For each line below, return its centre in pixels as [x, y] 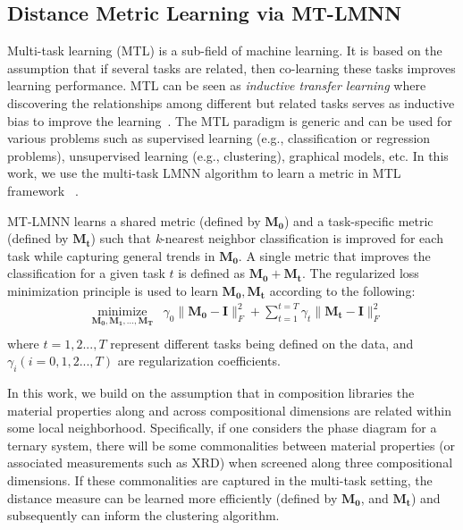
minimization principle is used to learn [113, 290]
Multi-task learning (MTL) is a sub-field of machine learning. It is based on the [225, 50]
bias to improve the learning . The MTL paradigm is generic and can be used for [230, 120]
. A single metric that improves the [334, 255]
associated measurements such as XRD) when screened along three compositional [230, 463]
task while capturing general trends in [111, 255]
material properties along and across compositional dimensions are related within [229, 410]
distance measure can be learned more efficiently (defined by [173, 497]
